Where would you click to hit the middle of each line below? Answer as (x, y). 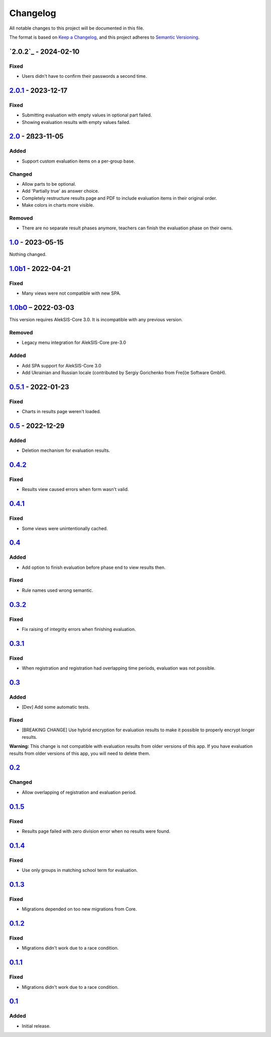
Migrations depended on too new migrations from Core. (80, 909)
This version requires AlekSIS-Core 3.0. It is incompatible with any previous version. (96, 320)
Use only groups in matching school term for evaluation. (80, 870)
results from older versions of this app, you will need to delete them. (80, 753)
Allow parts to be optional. (49, 184)
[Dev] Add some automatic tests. (56, 707)
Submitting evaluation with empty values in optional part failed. (87, 115)
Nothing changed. (28, 254)
